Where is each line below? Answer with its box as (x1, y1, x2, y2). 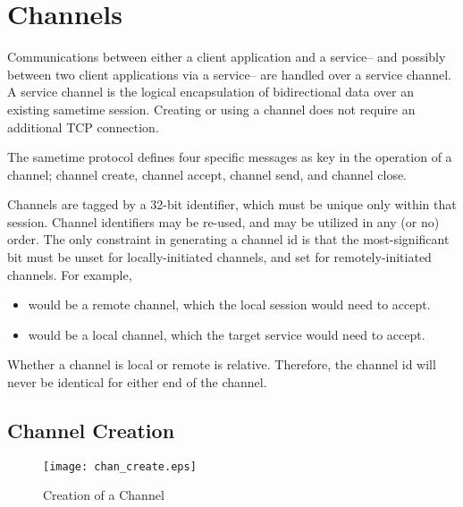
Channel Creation (7, 417, 175, 444)
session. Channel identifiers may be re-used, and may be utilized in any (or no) (7, 212, 440, 231)
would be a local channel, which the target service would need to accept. (28, 325, 425, 343)
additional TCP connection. (7, 117, 159, 136)
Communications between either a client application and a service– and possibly (7, 47, 446, 66)
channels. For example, (7, 265, 132, 283)
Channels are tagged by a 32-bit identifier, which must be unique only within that (7, 195, 457, 214)
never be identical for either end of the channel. (7, 373, 267, 392)
